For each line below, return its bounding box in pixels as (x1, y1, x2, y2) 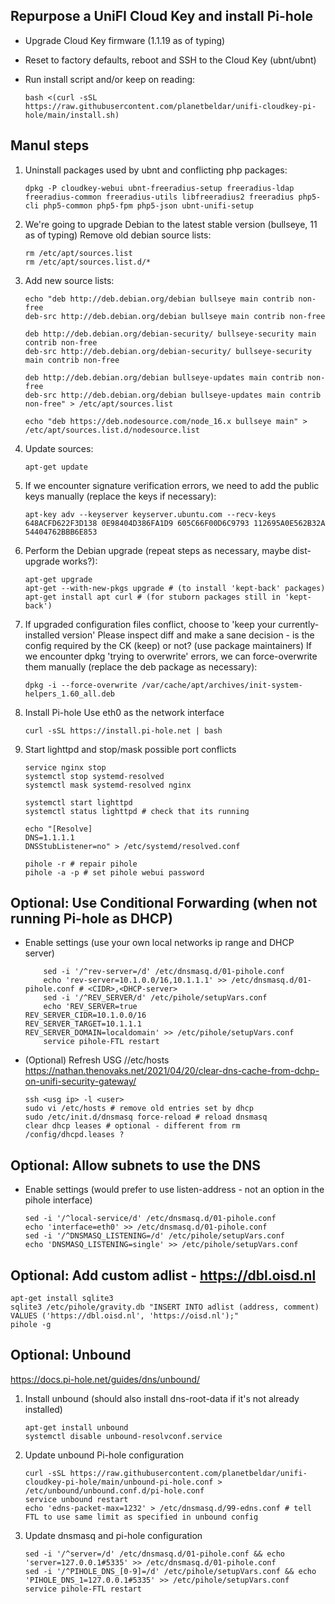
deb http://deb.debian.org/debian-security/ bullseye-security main (24, 329, 317, 339)
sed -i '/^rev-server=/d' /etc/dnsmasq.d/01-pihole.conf (43, 967, 286, 977)
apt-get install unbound (24, 1422, 129, 1433)
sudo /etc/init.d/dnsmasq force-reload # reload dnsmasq (24, 1112, 268, 1123)
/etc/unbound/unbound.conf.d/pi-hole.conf (24, 1485, 205, 1496)
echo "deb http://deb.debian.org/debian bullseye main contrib (24, 294, 295, 304)
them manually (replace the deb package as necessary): (24, 660, 258, 673)
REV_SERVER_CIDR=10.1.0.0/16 (24, 1010, 147, 1021)
